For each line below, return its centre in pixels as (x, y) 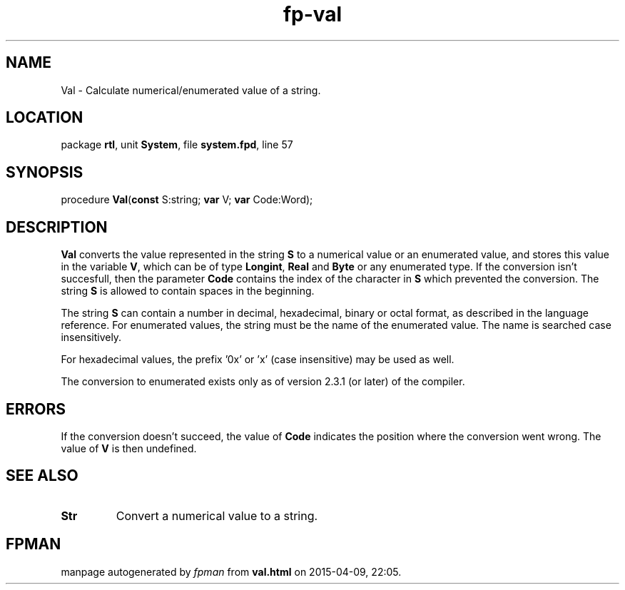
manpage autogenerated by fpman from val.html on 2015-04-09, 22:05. (231, 571)
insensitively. (91, 337)
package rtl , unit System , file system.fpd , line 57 (177, 145)
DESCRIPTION (57, 227)
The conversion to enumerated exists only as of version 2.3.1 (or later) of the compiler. (263, 382)
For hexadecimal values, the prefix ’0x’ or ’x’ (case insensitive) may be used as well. (258, 360)
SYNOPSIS (45, 172)
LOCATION (45, 118)
